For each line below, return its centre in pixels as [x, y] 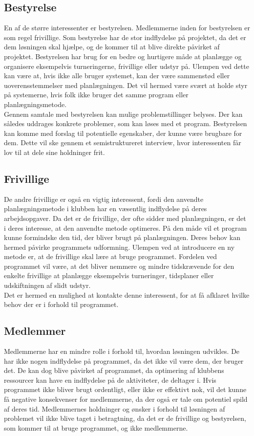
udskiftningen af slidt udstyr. [47, 285]
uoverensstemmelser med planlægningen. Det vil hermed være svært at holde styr [126, 85]
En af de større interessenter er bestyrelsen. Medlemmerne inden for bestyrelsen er [127, 28]
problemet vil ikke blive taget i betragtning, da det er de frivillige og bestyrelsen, [125, 418]
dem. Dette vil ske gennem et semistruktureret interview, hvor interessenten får [123, 142]
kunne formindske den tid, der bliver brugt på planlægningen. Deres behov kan [122, 237]
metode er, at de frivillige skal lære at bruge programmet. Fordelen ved [111, 256]
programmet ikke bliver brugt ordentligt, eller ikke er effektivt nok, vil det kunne [125, 389]
